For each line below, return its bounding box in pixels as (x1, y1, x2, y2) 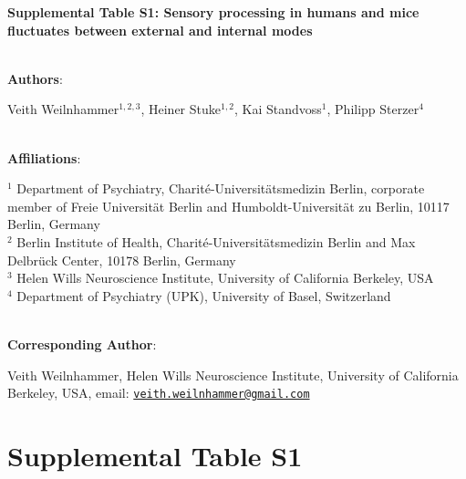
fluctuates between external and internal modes (7, 20, 313, 39)
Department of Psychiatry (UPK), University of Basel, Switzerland (16, 286, 391, 305)
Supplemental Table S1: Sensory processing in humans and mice (7, 3, 419, 21)
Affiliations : (7, 148, 81, 167)
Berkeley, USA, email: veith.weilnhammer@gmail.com (7, 383, 310, 402)
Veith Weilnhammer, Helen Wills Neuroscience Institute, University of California (7, 365, 459, 384)
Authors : (7, 68, 63, 88)
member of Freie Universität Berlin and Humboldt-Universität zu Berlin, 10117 (7, 196, 450, 215)
